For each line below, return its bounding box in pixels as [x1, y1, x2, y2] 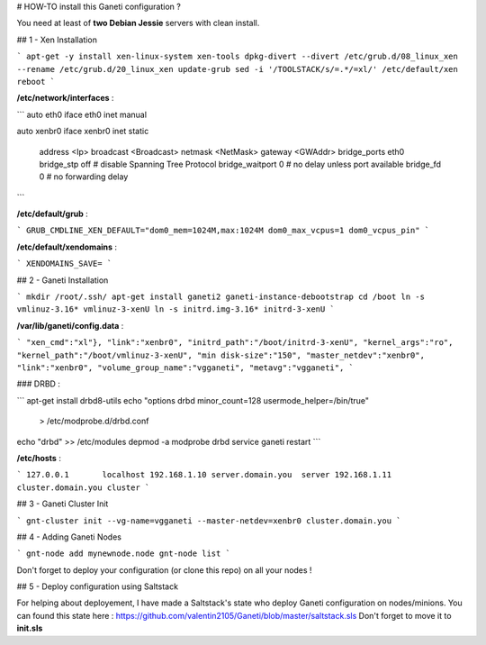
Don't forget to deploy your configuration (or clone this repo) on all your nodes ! [16, 564, 312, 576]
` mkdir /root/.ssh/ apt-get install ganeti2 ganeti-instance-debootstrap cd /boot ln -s [16, 292, 425, 302]
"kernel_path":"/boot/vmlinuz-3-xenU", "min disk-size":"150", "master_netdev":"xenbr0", [16, 350, 425, 360]
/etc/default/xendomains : [16, 241, 117, 252]
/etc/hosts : [16, 452, 62, 463]
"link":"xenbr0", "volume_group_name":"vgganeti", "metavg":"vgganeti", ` [16, 362, 355, 373]
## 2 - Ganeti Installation [16, 275, 109, 286]
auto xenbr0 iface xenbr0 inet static [16, 126, 149, 137]
